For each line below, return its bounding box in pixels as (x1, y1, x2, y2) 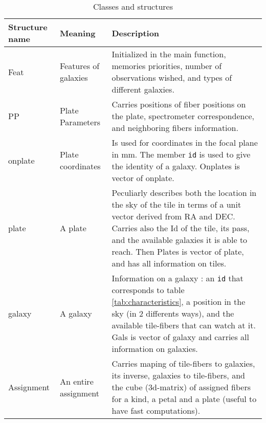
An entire (59, 375, 94, 387)
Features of (59, 60, 100, 72)
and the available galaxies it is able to (112, 234, 248, 246)
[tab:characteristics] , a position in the (112, 296, 246, 307)
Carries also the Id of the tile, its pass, (112, 222, 250, 234)
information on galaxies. (112, 343, 198, 354)
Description (112, 27, 160, 39)
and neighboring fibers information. (112, 122, 238, 133)
